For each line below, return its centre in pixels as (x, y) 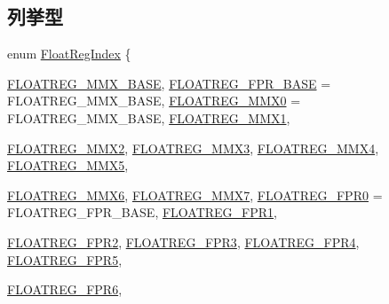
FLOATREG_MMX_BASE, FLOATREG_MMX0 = (154, 101)
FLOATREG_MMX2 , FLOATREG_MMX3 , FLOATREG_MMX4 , (193, 148)
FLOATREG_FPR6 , (65, 289)
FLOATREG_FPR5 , (65, 259)
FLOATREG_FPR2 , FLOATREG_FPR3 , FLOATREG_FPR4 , (183, 242)
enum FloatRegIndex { (69, 54)
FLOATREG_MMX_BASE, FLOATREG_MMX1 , (149, 117)
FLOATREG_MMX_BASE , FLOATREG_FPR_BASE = (169, 83)
